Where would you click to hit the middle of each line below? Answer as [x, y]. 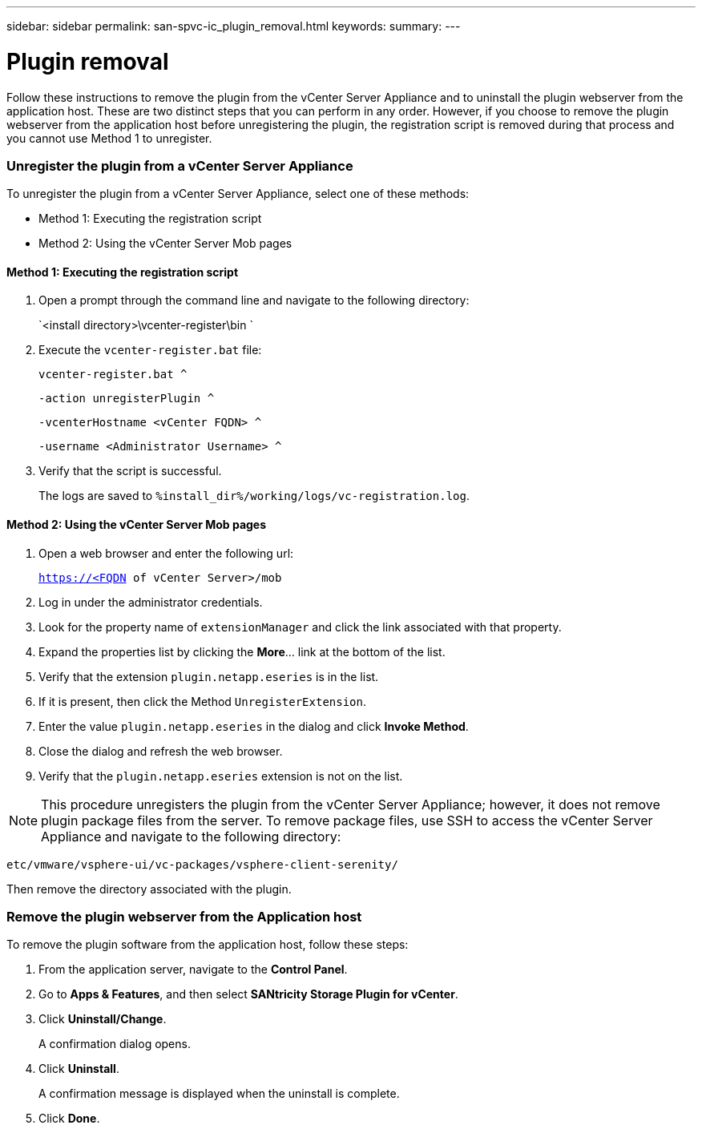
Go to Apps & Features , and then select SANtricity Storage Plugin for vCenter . [248, 994]
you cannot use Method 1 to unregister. [109, 138]
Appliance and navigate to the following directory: [191, 836]
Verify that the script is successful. [130, 471]
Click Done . [69, 1119]
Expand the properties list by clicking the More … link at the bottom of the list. [242, 651]
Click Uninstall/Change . [103, 1019]
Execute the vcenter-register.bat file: [150, 350]
